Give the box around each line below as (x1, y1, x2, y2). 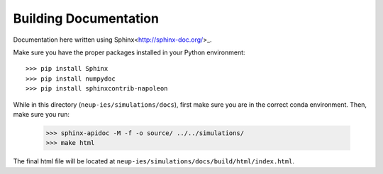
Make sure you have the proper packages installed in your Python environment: (13, 48, 245, 57)
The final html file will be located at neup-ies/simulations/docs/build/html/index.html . (13, 157, 294, 166)
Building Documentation (13, 11, 160, 26)
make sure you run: (13, 110, 70, 118)
